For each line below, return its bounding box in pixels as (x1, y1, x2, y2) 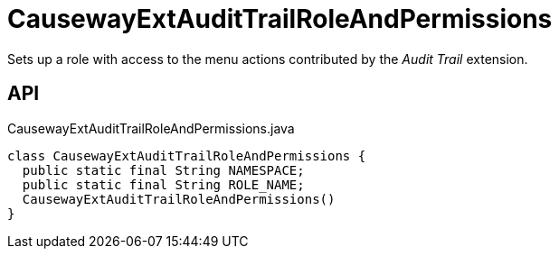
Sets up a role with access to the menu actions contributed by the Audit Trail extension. (7, 50, 528, 67)
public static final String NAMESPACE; (22, 162, 305, 178)
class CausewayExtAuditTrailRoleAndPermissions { (7, 148, 366, 163)
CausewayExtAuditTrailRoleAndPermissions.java (7, 120, 295, 136)
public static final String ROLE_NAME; (22, 177, 305, 192)
